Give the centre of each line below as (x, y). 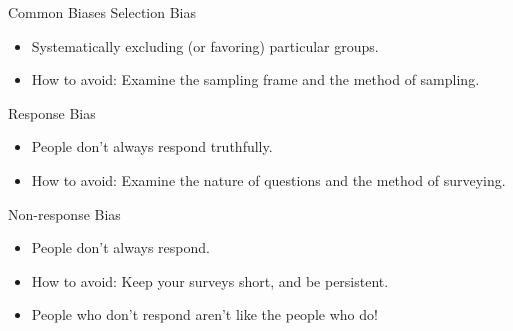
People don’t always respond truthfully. (152, 146)
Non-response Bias (64, 213)
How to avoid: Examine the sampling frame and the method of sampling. (255, 79)
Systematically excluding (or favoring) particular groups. (205, 45)
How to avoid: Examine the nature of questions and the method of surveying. (268, 179)
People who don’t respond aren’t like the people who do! (204, 314)
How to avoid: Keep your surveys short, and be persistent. (210, 280)
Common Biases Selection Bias (102, 12)
